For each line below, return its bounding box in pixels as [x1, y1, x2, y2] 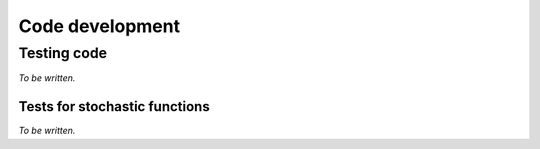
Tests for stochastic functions [18, 98, 210, 115]
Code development [18, 15, 180, 37]
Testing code [18, 44, 108, 62]
